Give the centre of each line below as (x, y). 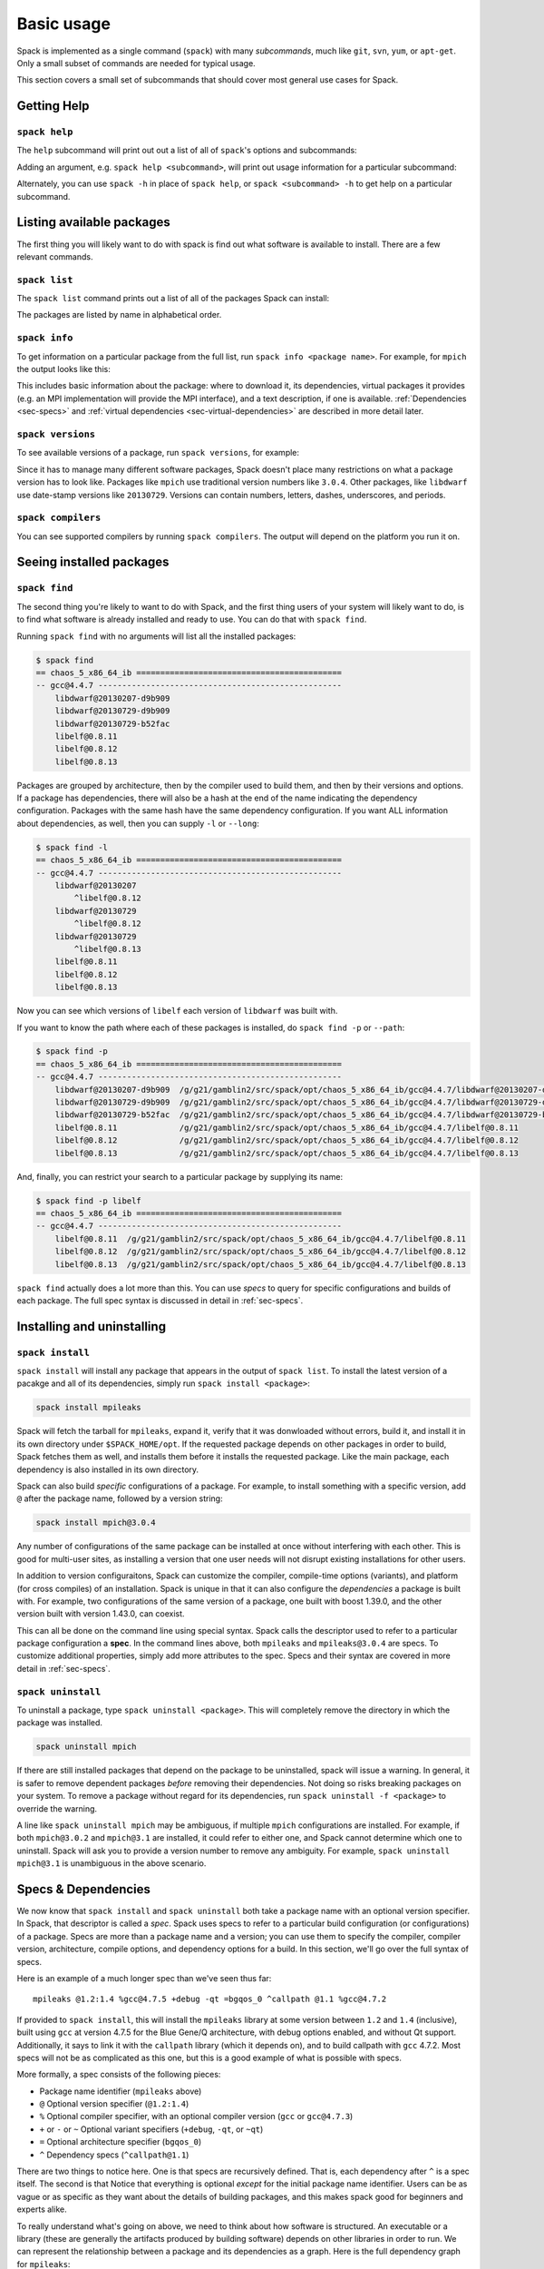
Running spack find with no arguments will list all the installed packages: (156, 636)
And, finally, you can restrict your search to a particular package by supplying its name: (180, 1176)
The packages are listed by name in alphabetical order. (119, 315)
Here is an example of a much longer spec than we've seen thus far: (144, 1978)
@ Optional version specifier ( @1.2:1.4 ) (114, 2104)
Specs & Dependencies (84, 1889)
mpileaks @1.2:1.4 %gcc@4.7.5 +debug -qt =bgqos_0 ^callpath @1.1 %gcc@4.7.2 (210, 1999)
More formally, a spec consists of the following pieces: (119, 2075)
